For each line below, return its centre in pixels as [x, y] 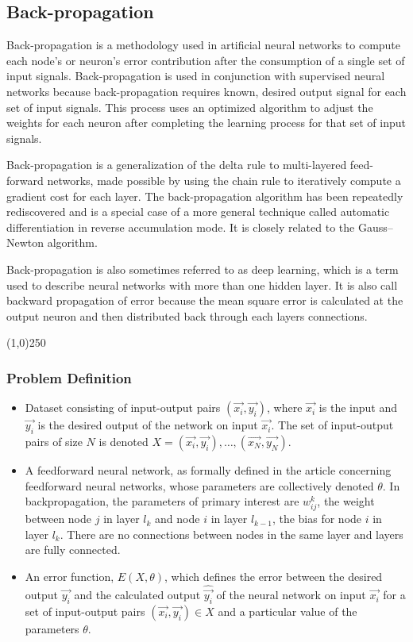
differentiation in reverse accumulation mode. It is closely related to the [181, 227]
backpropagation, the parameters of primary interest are [162, 501]
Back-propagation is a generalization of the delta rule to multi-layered [177, 165]
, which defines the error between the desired [274, 577]
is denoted [124, 441]
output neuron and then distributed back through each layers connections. [187, 315]
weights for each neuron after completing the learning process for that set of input [206, 123]
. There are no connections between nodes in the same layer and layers [232, 534]
